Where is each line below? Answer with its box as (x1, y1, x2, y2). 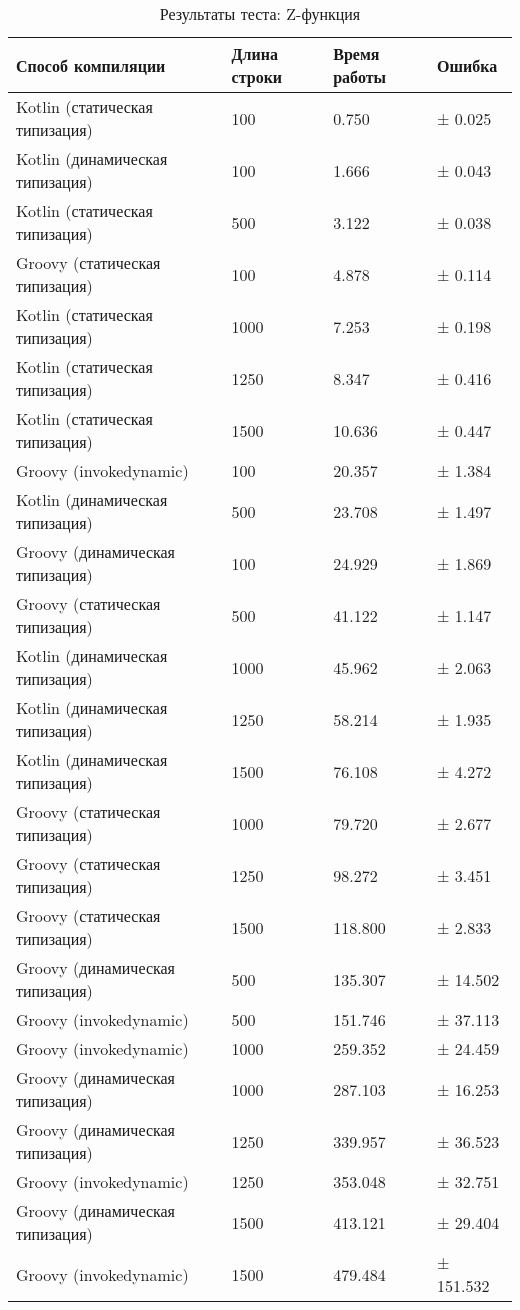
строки (231, 65, 283, 88)
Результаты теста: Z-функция (159, 2, 361, 25)
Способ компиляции (16, 53, 166, 77)
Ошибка (437, 53, 498, 77)
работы (333, 65, 387, 88)
